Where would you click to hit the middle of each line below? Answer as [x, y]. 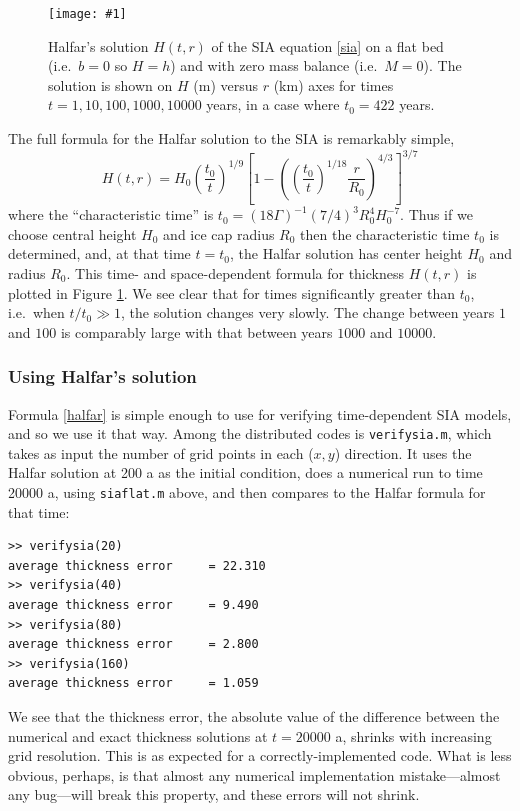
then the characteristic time [385, 233]
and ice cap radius [219, 233]
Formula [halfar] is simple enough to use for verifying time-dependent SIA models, [260, 413]
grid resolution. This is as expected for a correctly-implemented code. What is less [260, 755]
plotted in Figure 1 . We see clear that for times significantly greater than [232, 292]
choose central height [72, 233]
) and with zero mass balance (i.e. [274, 65]
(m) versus [226, 84]
